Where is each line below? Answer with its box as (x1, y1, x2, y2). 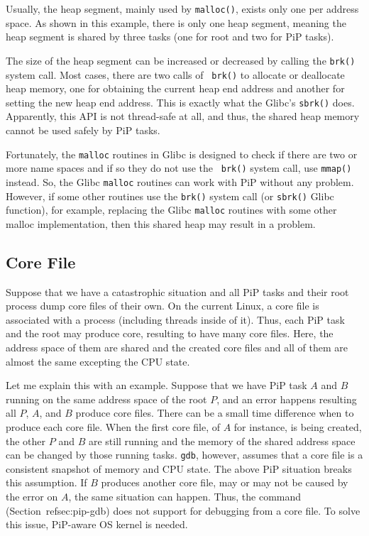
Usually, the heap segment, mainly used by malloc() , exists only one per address (6, 1, 359, 16)
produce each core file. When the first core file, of (6, 420, 220, 434)
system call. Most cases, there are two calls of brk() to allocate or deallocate (6, 67, 345, 82)
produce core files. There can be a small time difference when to (75, 405, 354, 420)
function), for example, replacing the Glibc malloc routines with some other (6, 202, 337, 217)
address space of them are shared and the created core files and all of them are (6, 340, 348, 355)
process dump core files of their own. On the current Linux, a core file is (6, 298, 319, 313)
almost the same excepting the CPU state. (6, 354, 190, 368)
